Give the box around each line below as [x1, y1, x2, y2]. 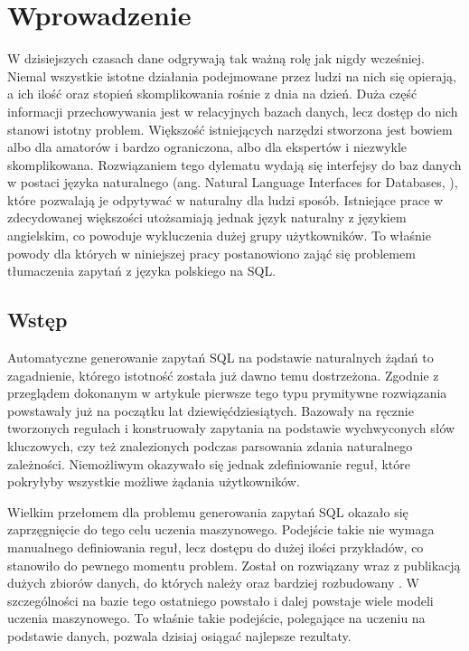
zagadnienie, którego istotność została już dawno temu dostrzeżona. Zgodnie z [7, 365, 439, 384]
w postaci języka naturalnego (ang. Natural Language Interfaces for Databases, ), [7, 173, 458, 192]
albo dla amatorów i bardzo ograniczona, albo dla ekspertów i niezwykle [7, 137, 408, 156]
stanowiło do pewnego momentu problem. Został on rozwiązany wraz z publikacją [7, 555, 461, 574]
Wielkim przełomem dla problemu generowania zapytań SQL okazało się [7, 502, 408, 521]
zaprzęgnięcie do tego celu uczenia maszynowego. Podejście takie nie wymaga [7, 520, 435, 539]
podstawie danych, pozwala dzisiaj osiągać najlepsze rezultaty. [7, 626, 352, 645]
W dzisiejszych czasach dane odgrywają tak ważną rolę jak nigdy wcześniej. [7, 49, 425, 68]
